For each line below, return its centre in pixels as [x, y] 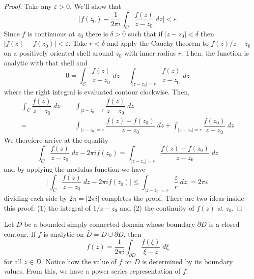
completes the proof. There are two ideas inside [173, 198]
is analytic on [64, 233]
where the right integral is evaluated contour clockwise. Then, [97, 91]
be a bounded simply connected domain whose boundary [110, 224]
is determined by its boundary [187, 261]
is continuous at [51, 33]
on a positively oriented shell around [59, 53]
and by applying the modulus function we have [75, 169]
